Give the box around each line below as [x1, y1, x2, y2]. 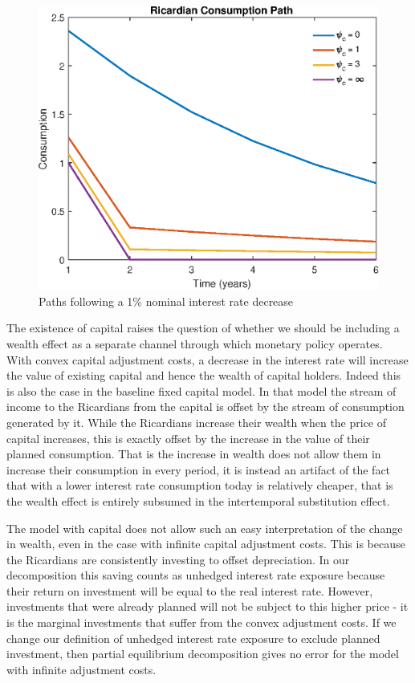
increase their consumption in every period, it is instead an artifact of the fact [6, 461, 391, 478]
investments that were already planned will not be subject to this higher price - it [6, 598, 409, 615]
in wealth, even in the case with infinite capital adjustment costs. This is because [6, 535, 405, 552]
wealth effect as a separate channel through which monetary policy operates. [6, 335, 383, 352]
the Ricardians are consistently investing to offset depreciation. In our [6, 551, 350, 567]
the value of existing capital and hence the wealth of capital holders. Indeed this [6, 367, 401, 384]
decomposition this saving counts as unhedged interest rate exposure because [6, 567, 385, 583]
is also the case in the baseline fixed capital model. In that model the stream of [6, 382, 397, 399]
